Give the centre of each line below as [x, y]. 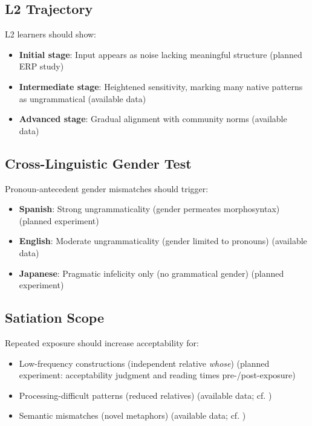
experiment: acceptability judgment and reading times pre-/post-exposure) [157, 375]
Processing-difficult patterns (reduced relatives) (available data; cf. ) [145, 395]
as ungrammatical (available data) [83, 98]
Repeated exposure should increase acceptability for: [102, 342]
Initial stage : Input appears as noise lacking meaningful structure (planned [161, 54]
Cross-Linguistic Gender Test [98, 163]
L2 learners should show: [51, 34]
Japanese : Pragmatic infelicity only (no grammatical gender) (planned [151, 273]
